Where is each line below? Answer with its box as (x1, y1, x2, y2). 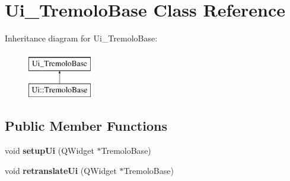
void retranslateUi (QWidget (5, 164, 117, 176)
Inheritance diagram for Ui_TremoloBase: (5, 32, 158, 44)
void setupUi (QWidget (5, 144, 94, 157)
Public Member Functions (5, 117, 167, 135)
